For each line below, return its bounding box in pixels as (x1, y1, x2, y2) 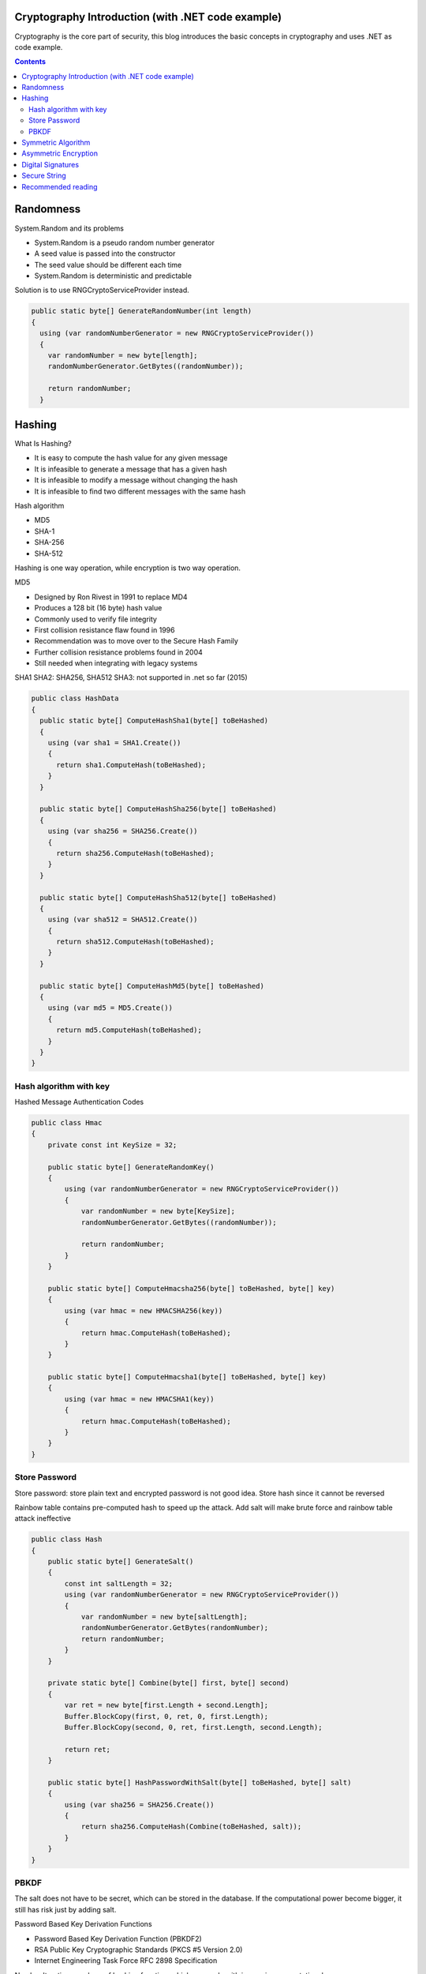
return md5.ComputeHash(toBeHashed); (56, 1026, 203, 1034)
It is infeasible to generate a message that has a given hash (34, 464, 228, 474)
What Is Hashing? (14, 439, 72, 448)
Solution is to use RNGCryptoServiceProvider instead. (14, 285, 189, 295)
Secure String (21, 171, 66, 181)
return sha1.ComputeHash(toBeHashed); (56, 760, 207, 769)
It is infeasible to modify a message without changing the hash (34, 475, 238, 485)
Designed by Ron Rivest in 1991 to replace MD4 (34, 592, 189, 602)
